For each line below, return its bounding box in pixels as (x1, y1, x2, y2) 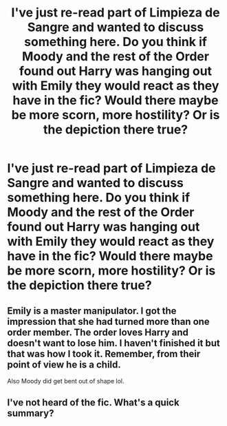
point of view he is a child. (7, 359, 122, 370)
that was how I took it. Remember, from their (7, 348, 201, 359)
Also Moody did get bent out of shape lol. (7, 377, 125, 385)
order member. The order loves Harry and (7, 326, 189, 338)
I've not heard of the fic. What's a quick (7, 397, 180, 409)
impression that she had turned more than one (7, 315, 210, 328)
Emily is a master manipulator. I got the (7, 305, 177, 317)
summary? (7, 407, 54, 419)
